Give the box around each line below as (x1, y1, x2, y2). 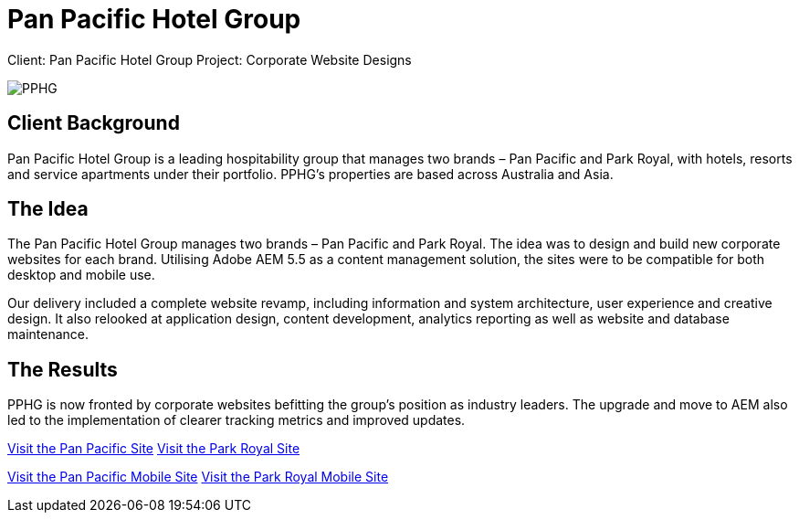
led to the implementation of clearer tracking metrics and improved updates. (7, 412, 466, 429)
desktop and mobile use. (7, 267, 155, 283)
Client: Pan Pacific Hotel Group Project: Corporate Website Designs (7, 51, 412, 68)
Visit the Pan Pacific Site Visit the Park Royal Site (7, 440, 300, 457)
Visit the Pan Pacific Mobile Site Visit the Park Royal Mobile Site (7, 469, 389, 485)
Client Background (7, 111, 180, 135)
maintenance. (7, 326, 89, 343)
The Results (7, 357, 118, 381)
